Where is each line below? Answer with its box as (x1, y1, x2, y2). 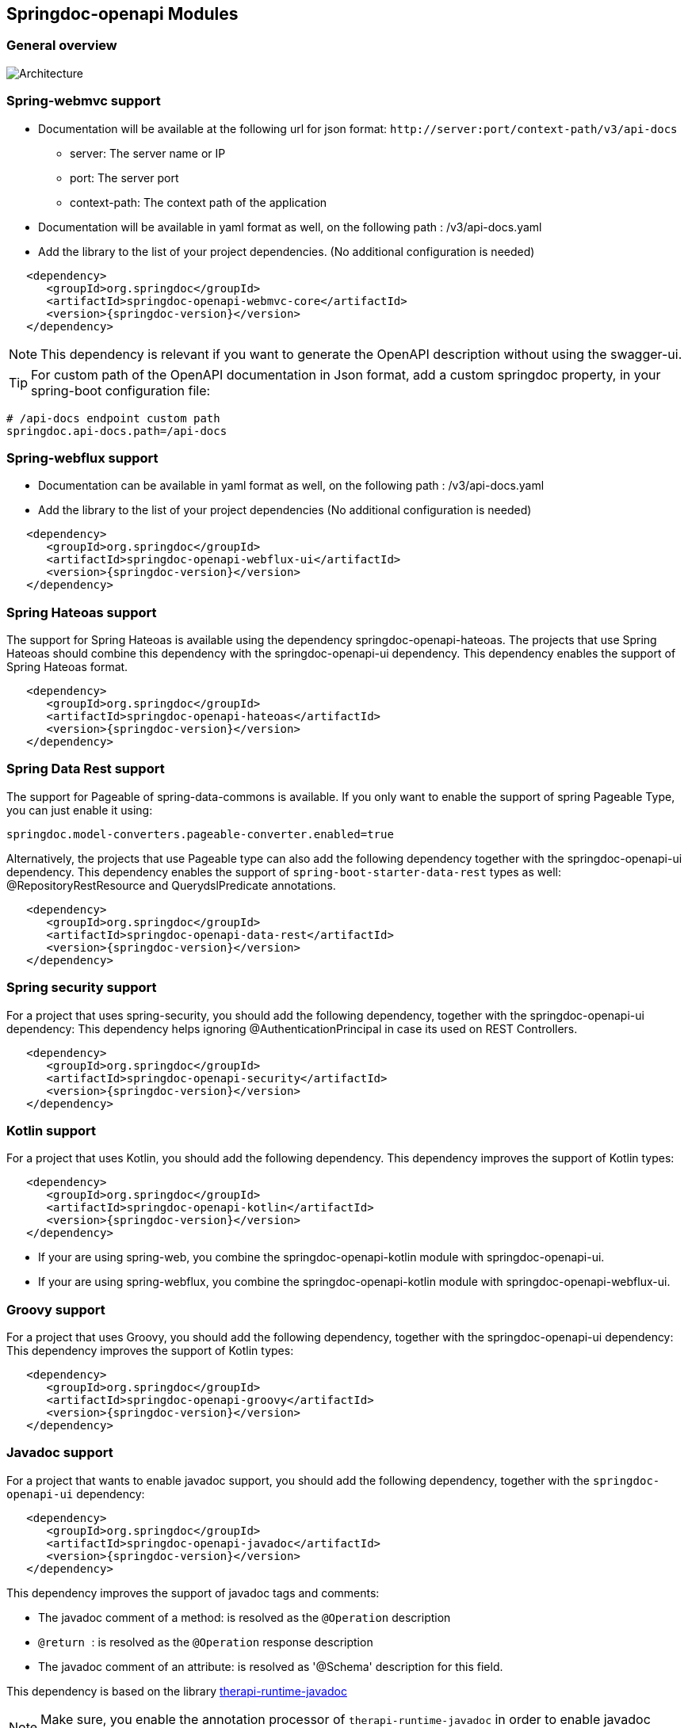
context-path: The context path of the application (70, 195, 327, 209)
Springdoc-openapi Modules (6, 4, 239, 24)
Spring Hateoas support (6, 604, 157, 620)
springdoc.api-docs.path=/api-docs (6, 424, 227, 437)
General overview (6, 37, 117, 54)
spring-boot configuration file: (31, 382, 211, 399)
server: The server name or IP (70, 146, 226, 160)
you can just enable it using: (6, 803, 153, 817)
